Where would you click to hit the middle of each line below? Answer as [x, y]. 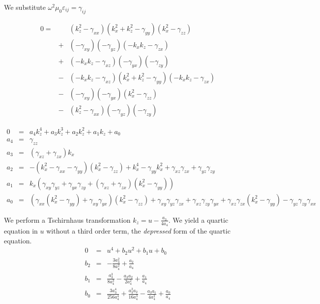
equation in [21, 231]
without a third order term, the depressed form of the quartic [138, 231]
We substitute [25, 7]
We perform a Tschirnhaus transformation [67, 220]
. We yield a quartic [198, 220]
